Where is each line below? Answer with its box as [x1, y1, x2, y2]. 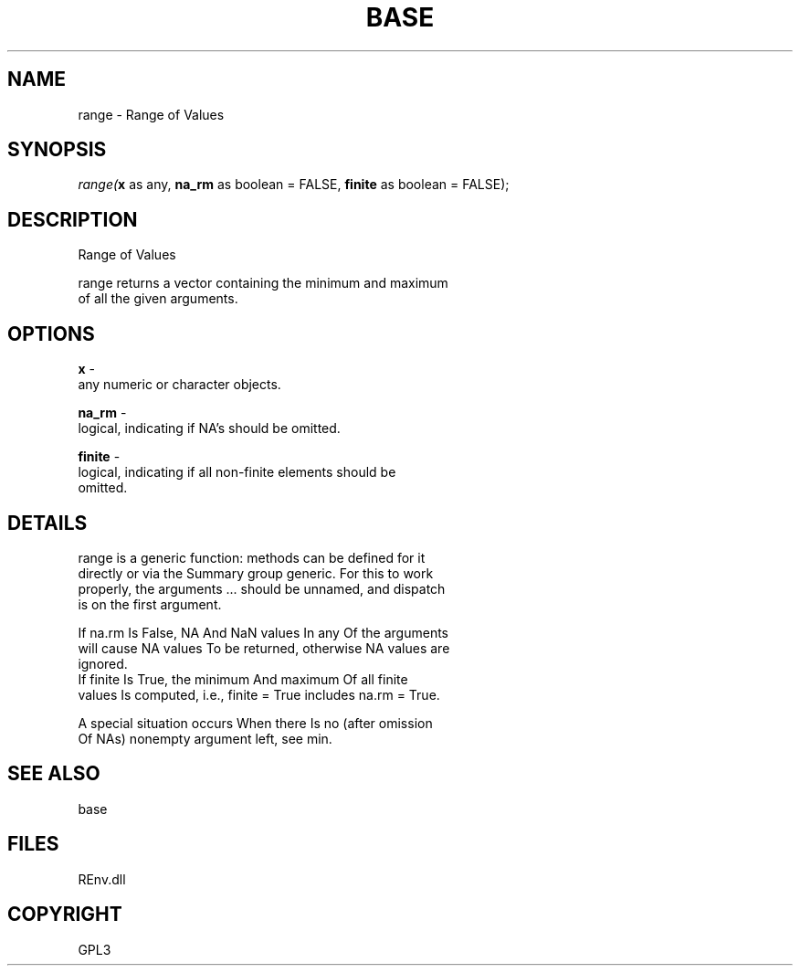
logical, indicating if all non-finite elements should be [78, 464, 396, 481]
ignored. [78, 655, 128, 672]
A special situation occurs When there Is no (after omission [78, 714, 433, 731]
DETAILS [7, 511, 88, 534]
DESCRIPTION [7, 207, 138, 231]
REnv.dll [78, 871, 126, 887]
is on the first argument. [78, 596, 222, 612]
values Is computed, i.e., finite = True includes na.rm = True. [78, 686, 440, 703]
